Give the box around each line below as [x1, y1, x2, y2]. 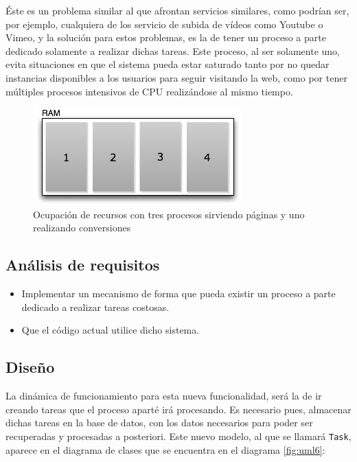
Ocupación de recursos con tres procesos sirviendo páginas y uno [33, 207, 305, 221]
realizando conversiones [33, 220, 131, 235]
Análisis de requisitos [5, 254, 160, 275]
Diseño [5, 356, 55, 378]
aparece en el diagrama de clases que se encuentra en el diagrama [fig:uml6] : [5, 442, 325, 457]
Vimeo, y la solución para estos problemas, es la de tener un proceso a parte [5, 30, 326, 45]
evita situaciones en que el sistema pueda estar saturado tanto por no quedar [5, 57, 330, 71]
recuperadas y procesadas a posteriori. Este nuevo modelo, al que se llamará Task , [5, 428, 352, 443]
